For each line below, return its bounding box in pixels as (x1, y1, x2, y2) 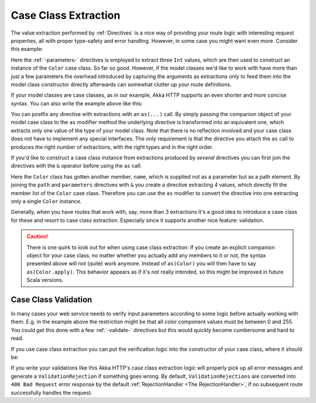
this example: (11, 46, 43, 53)
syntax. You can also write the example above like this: (11, 100, 143, 107)
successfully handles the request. (11, 389, 92, 396)
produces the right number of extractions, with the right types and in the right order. (11, 144, 214, 151)
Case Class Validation (11, 295, 92, 305)
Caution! (26, 233, 49, 240)
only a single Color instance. (11, 197, 82, 204)
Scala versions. (26, 276, 64, 284)
